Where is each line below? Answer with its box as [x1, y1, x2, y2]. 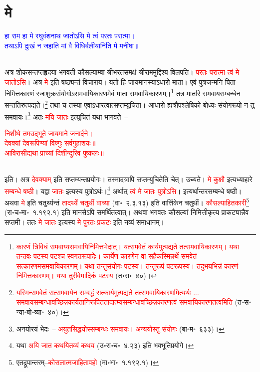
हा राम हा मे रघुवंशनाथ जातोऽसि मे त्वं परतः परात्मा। [4, 30, 135, 41]
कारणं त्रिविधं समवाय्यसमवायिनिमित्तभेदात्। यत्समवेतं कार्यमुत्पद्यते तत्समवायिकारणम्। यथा [16, 241, 239, 251]
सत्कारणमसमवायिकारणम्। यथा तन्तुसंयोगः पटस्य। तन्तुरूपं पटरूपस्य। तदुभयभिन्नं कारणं [16, 260, 239, 271]
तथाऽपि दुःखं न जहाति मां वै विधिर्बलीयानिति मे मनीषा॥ [4, 40, 139, 50]
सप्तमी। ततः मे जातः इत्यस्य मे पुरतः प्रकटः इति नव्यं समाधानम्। [4, 216, 164, 227]
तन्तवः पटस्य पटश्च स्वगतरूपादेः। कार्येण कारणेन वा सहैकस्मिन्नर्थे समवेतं [16, 251, 197, 261]
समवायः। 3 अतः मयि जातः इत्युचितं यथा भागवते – [4, 110, 128, 122]
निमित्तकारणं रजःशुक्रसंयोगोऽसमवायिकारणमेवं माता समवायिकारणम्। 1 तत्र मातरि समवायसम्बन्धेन [4, 87, 241, 98]
